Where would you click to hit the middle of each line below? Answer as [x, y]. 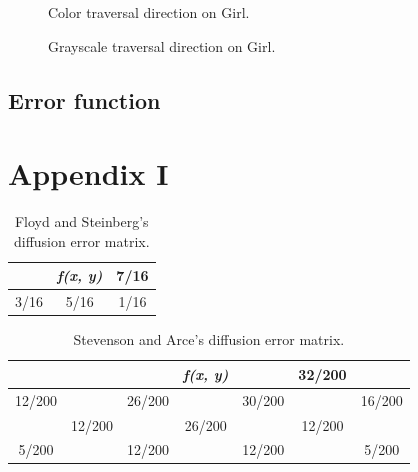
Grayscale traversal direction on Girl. [162, 45]
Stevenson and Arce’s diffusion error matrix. [209, 339]
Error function [84, 99]
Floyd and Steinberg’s [81, 221]
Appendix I [88, 173]
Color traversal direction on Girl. [149, 12]
